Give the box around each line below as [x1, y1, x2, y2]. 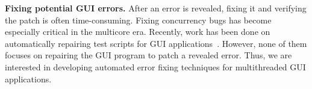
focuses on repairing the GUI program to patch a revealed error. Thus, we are [5, 49, 292, 61]
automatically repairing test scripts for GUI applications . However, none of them [5, 37, 307, 49]
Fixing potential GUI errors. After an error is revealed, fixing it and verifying [5, 2, 307, 14]
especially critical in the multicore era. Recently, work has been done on [5, 25, 270, 38]
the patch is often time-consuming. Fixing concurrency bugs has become [5, 13, 272, 26]
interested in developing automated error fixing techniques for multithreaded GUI [5, 60, 306, 73]
